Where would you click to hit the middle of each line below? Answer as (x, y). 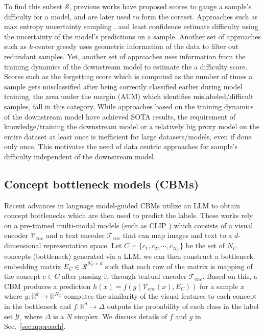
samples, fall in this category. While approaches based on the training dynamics (129, 106)
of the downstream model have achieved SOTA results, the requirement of (120, 116)
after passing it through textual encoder (124, 276)
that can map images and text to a (177, 235)
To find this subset (33, 6)
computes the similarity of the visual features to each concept (160, 296)
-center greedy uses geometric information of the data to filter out (136, 46)
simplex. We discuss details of (121, 316)
